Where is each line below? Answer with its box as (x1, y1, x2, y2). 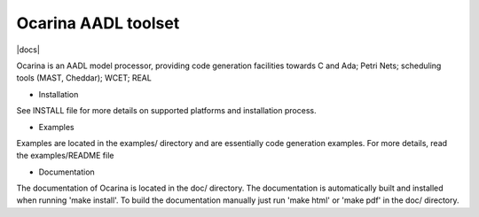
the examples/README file (16, 151, 114, 161)
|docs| (16, 44, 40, 55)
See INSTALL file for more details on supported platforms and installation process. (16, 105, 317, 116)
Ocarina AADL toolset (16, 13, 180, 33)
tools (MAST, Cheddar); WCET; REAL (16, 73, 153, 83)
